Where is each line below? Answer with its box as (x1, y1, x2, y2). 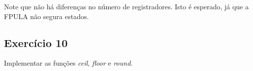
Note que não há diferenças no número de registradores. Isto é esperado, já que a (4, 1, 249, 11)
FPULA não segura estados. (4, 11, 89, 21)
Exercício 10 (4, 35, 68, 50)
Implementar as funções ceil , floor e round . (4, 58, 133, 68)
